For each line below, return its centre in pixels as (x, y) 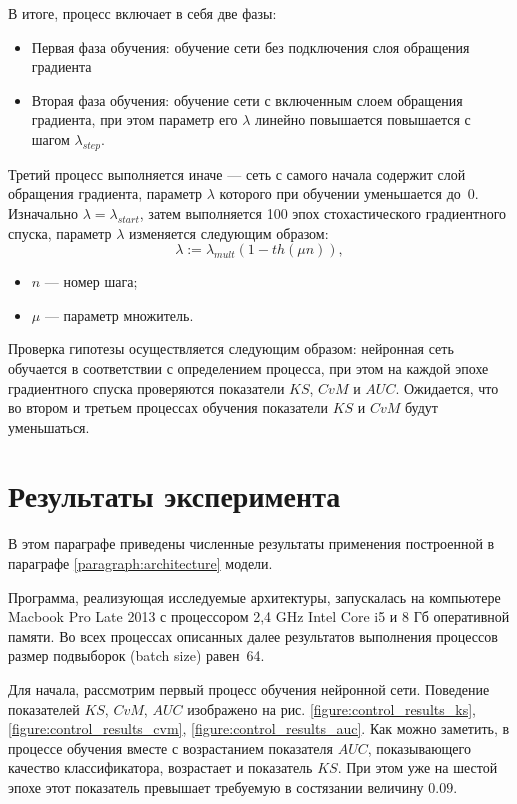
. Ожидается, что (447, 387)
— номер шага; (91, 281)
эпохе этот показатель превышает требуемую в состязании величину (216, 786)
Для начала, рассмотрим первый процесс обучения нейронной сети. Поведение (249, 688)
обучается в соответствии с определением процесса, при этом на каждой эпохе (248, 367)
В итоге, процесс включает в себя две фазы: (142, 13)
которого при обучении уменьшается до (340, 193)
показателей (44, 708)
